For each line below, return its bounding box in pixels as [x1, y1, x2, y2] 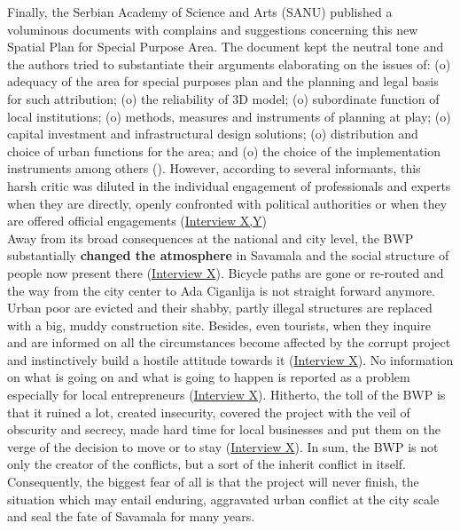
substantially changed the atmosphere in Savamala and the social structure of [7, 246, 449, 265]
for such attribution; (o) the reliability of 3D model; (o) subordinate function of [7, 89, 440, 107]
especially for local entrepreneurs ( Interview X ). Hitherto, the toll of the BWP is [7, 385, 446, 404]
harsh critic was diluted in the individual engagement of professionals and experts [7, 176, 451, 194]
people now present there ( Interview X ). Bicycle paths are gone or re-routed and [7, 263, 444, 281]
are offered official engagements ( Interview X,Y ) [7, 211, 267, 230]
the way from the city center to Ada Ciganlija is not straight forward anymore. [7, 281, 435, 299]
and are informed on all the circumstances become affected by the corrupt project [7, 333, 451, 352]
